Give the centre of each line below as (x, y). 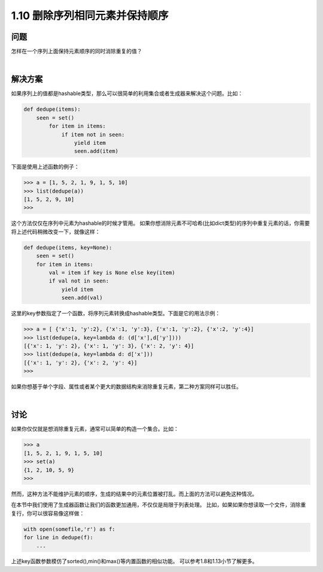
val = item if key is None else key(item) (112, 273)
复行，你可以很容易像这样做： (48, 513)
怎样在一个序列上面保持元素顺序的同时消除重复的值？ (77, 51)
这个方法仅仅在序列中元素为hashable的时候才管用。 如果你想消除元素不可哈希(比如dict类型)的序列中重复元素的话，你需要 (161, 223)
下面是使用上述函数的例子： (45, 167)
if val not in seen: (79, 281)
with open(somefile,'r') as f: (70, 529)
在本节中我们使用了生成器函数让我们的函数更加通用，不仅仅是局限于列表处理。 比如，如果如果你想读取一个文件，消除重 (159, 505)
